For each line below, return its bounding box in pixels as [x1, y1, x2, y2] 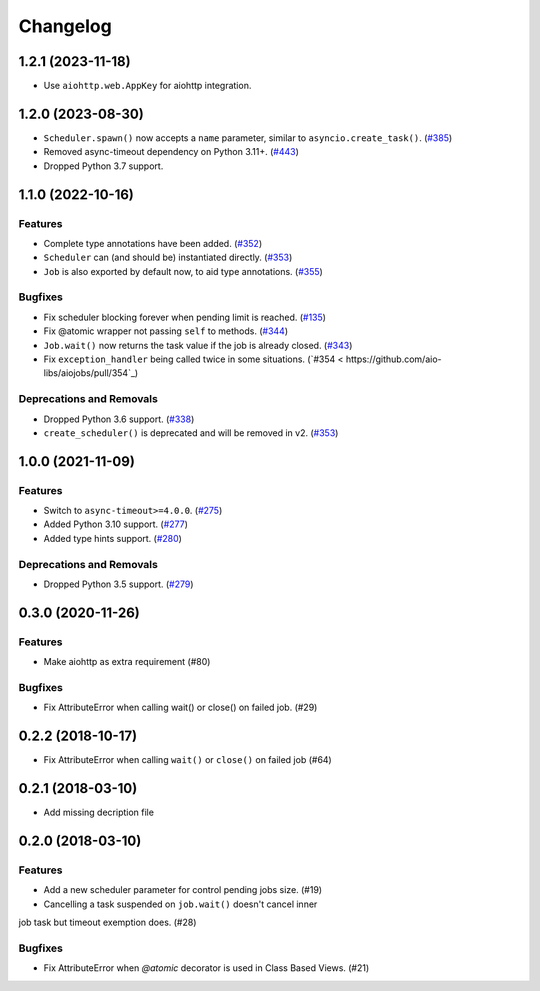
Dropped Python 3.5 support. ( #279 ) [43, 578, 194, 590]
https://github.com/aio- [345, 353, 442, 365]
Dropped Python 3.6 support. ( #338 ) [43, 413, 195, 425]
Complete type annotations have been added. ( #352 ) [43, 237, 263, 249]
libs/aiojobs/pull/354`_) [43, 367, 139, 379]
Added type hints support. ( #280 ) [43, 532, 182, 544]
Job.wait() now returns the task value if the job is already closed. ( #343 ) [43, 339, 353, 351]
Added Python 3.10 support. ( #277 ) [43, 518, 189, 530]
